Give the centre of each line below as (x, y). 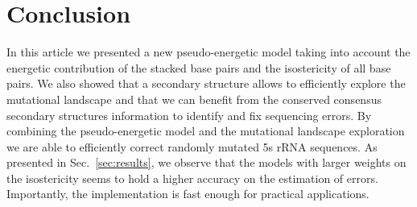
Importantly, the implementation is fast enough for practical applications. (188, 194)
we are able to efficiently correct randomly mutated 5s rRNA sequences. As (192, 146)
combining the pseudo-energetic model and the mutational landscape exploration (206, 131)
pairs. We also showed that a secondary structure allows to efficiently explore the (206, 83)
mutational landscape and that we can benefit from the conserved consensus (194, 99)
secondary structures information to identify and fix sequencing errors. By (189, 115)
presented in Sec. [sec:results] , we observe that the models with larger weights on (206, 162)
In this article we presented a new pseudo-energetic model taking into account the (208, 52)
